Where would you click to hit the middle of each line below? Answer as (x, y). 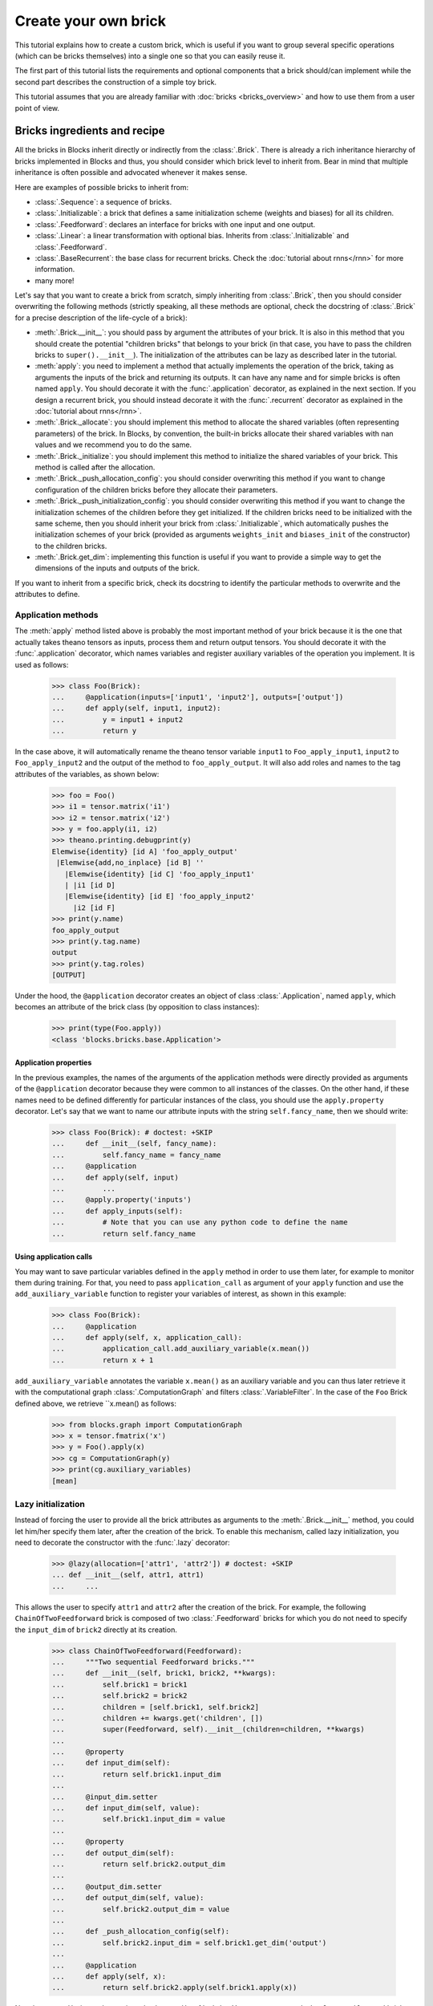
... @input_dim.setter (105, 1797)
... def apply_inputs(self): (117, 1211)
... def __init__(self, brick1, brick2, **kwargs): (164, 1673)
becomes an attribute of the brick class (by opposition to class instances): (137, 1007)
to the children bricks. (71, 546)
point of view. (37, 108)
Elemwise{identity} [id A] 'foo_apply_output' (145, 851)
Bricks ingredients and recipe (90, 131)
